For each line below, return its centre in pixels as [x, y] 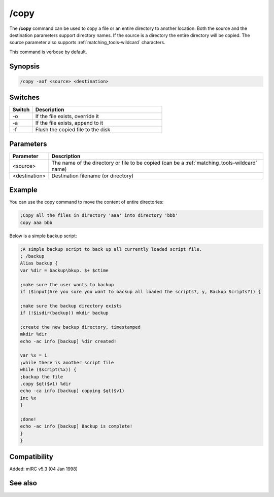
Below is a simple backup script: [43, 236]
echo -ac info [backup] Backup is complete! [76, 426]
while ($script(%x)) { [48, 370]
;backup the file [42, 377]
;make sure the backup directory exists [71, 306]
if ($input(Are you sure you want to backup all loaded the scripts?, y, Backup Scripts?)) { [141, 292]
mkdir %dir [33, 334]
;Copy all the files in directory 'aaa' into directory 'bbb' [99, 216]
